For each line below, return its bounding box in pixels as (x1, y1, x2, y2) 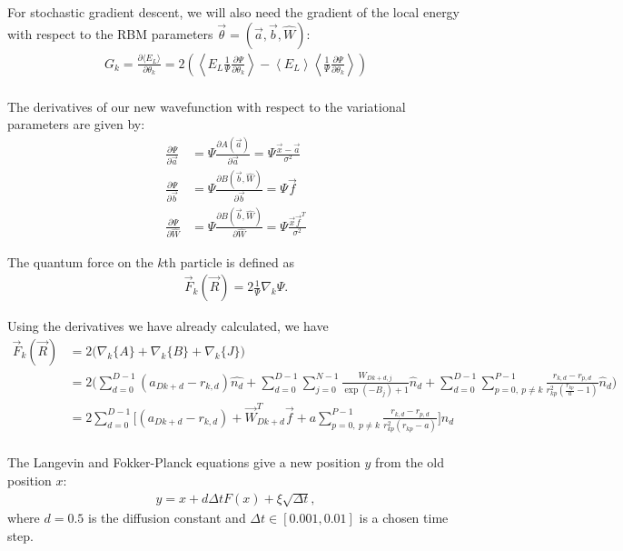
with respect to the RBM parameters (7, 24, 213, 43)
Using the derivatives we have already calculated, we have (7, 316, 329, 336)
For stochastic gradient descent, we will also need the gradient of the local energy (7, 3, 460, 21)
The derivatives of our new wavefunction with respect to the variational (7, 96, 406, 115)
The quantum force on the (7, 252, 153, 271)
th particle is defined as (163, 252, 294, 271)
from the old (375, 453, 444, 472)
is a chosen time (359, 508, 449, 527)
